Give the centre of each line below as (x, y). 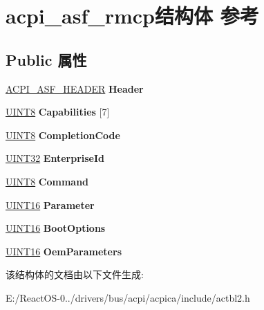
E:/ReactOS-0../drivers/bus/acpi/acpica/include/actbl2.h (128, 297)
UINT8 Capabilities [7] (58, 112)
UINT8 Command (47, 181)
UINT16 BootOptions (56, 228)
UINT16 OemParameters (64, 251)
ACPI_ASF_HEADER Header (75, 88)
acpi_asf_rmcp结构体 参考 (132, 16)
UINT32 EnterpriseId (55, 158)
